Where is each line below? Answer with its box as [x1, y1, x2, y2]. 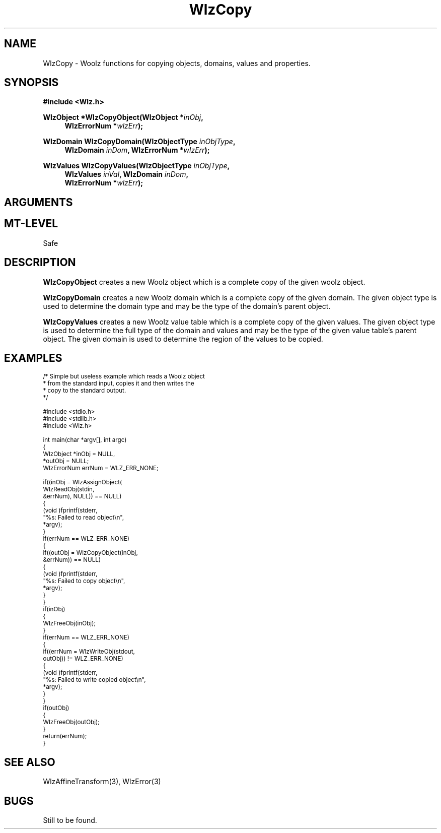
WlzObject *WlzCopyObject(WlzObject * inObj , [43, 113, 203, 122]
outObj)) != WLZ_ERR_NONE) [43, 655, 123, 663]
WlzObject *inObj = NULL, [43, 451, 115, 458]
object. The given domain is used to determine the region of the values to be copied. [43, 334, 323, 343]
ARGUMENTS [4, 196, 73, 209]
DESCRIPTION [4, 256, 76, 269]
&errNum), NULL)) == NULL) [43, 493, 122, 500]
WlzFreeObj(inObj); [43, 620, 96, 627]
